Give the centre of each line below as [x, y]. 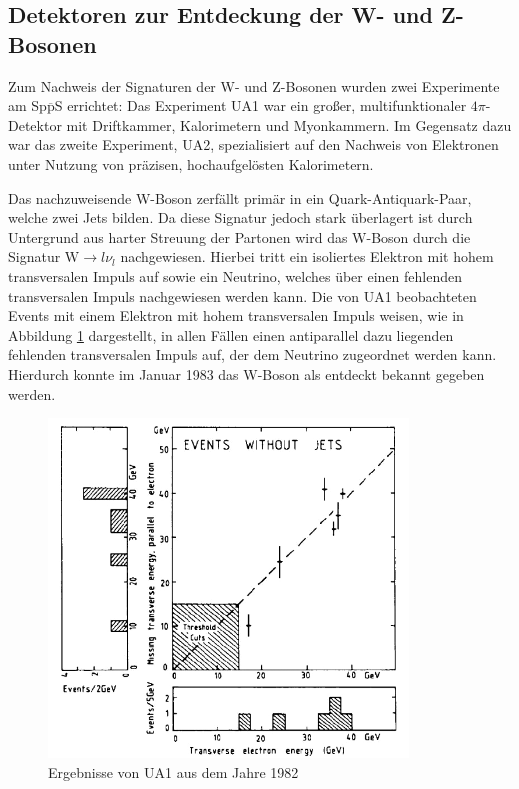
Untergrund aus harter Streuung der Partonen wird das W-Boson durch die [239, 236]
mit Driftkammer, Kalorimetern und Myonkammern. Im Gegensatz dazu [289, 124]
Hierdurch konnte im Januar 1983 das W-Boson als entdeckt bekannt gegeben [246, 373]
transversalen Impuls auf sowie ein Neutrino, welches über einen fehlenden [235, 275]
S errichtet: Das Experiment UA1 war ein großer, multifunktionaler [260, 105]
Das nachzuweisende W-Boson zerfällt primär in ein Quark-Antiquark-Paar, [240, 197]
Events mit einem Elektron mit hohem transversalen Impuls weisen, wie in [236, 315]
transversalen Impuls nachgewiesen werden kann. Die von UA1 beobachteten [242, 295]
